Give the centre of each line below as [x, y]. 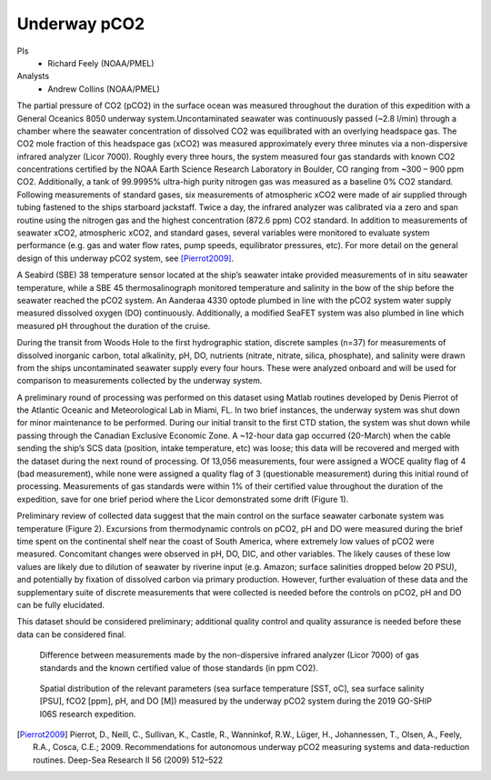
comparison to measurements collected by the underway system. [140, 381]
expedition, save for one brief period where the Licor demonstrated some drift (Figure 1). [183, 499]
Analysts [33, 76]
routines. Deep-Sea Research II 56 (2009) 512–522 [128, 760]
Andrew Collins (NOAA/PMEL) [104, 89]
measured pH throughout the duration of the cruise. [114, 325]
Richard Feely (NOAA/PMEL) [101, 63]
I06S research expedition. [88, 714]
